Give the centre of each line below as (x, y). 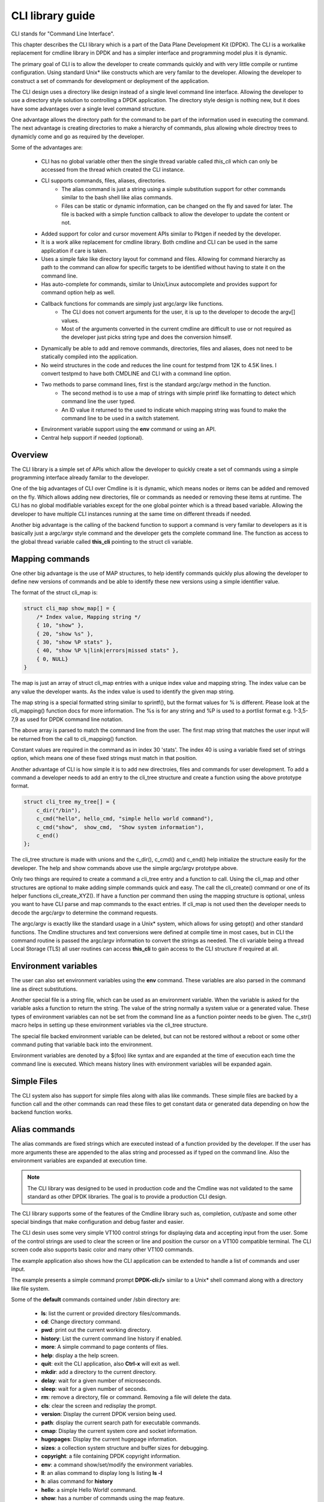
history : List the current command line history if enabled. (112, 1338)
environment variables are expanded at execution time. (79, 1161)
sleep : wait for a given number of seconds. (94, 1389)
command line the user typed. (98, 401)
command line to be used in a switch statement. (121, 418)
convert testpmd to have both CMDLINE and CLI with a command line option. (136, 373)
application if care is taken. (74, 251)
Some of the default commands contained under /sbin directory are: (96, 1300)
